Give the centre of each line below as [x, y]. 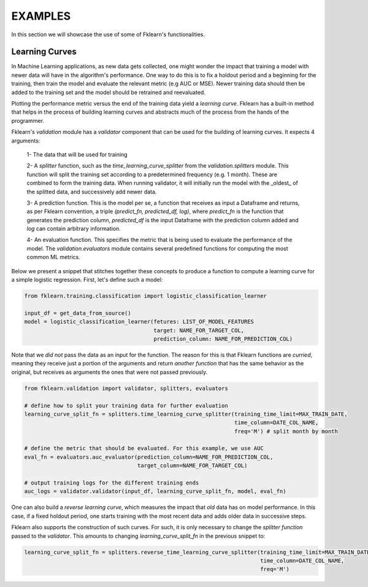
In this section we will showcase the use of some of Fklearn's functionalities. [108, 34]
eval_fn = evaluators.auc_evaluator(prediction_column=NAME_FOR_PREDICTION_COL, [149, 457]
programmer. [28, 120]
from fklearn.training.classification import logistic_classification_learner [145, 296]
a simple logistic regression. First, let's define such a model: [87, 280]
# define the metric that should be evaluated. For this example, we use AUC [144, 449]
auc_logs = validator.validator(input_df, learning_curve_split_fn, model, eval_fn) [155, 492]
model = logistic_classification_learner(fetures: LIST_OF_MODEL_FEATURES [139, 322]
